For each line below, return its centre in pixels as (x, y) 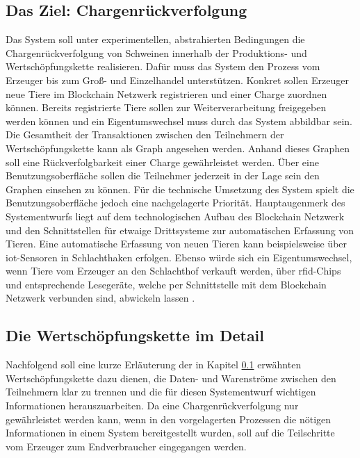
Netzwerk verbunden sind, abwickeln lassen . (100, 298)
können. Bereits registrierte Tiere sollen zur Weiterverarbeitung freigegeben (166, 107)
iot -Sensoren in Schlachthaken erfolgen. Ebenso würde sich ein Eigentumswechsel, (179, 257)
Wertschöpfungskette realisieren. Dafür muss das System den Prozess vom (163, 66)
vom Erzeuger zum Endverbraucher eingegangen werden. (126, 446)
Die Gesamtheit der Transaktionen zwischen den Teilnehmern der (145, 134)
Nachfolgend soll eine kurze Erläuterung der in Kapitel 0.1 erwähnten (154, 365)
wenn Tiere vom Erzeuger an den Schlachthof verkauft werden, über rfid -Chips (173, 271)
